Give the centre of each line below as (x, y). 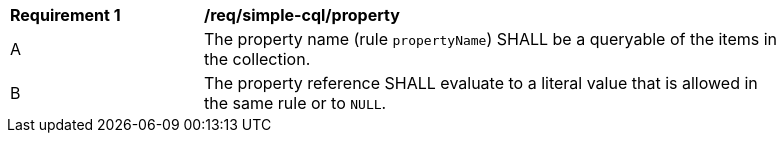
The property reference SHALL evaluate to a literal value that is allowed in (481, 83)
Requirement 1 (65, 15)
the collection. (257, 59)
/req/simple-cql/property (302, 15)
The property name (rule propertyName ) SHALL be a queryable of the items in (491, 39)
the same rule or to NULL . (295, 103)
